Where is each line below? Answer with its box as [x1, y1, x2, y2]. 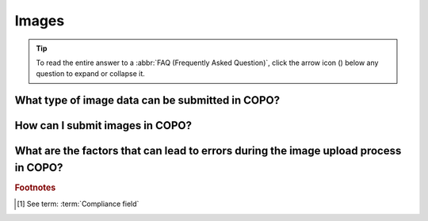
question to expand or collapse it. [36, 69, 146, 78]
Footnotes [14, 182, 56, 193]
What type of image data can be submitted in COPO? [14, 93, 281, 107]
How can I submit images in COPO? [14, 119, 192, 132]
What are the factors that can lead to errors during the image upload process [14, 144, 402, 158]
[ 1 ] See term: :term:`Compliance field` [17, 199, 139, 209]
